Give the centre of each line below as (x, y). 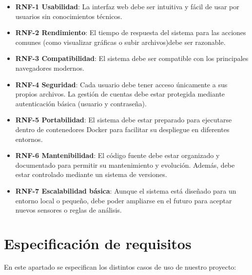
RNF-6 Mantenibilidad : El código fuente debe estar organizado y (117, 155)
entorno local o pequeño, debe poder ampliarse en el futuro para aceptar (124, 200)
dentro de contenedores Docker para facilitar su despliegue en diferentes (122, 129)
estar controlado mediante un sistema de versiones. (91, 174)
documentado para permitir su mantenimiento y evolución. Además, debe (125, 165)
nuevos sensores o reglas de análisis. (68, 210)
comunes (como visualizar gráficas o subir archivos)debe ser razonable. (120, 42)
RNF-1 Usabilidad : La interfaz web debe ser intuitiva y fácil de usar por (127, 6)
